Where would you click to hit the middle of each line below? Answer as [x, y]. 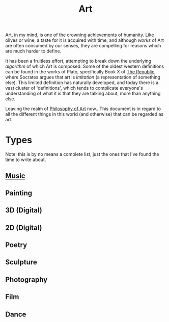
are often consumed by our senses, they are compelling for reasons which [83, 46]
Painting [19, 193]
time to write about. [26, 160]
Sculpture [21, 262]
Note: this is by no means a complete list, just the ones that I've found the [82, 154]
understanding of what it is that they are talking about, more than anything [83, 93]
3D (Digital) [24, 210]
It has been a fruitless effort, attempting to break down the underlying [78, 61]
